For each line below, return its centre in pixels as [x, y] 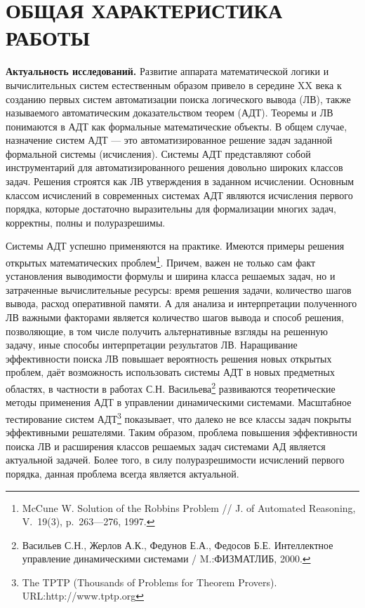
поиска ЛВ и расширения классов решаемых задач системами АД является [166, 446]
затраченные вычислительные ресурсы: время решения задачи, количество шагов [179, 289]
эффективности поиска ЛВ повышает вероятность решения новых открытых [169, 358]
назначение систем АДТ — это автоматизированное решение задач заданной [169, 140]
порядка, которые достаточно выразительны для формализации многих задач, [171, 209]
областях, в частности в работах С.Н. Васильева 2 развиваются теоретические [171, 387]
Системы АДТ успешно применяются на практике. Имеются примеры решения [175, 246]
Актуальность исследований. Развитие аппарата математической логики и [167, 71]
